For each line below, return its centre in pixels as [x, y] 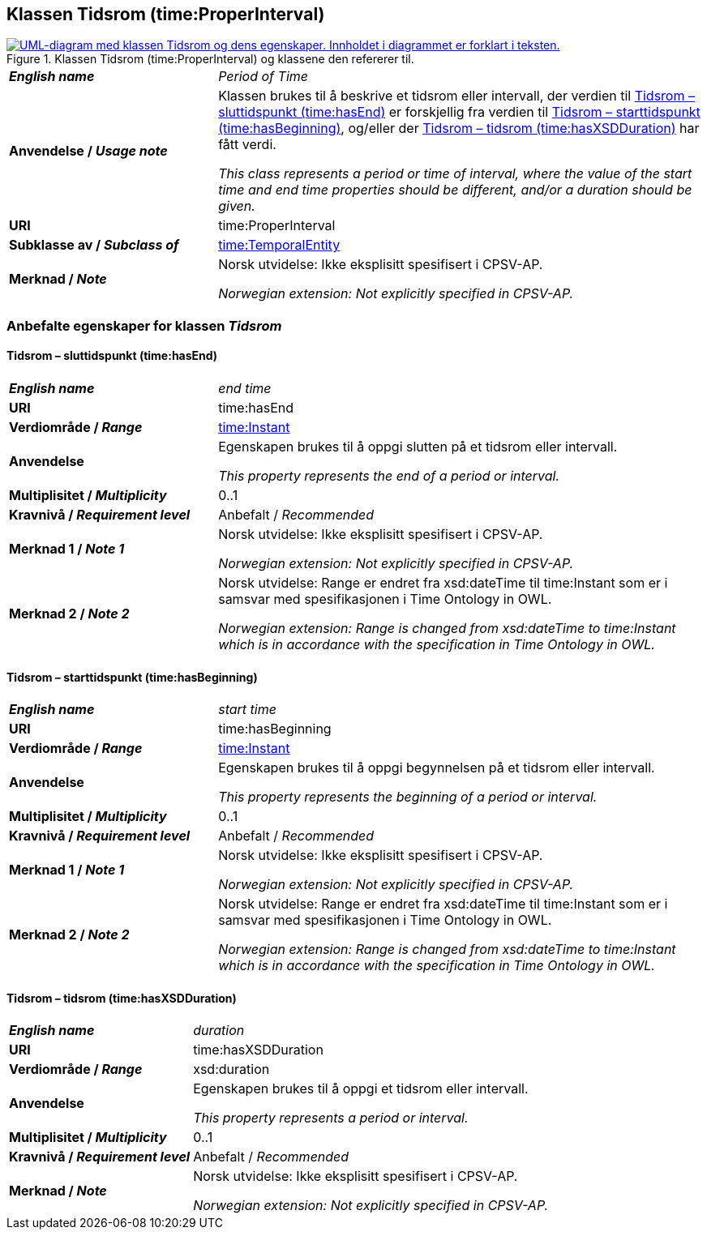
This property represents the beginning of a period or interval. [408, 797]
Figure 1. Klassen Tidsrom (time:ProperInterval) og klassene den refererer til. [210, 59]
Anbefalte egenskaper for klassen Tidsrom [144, 325]
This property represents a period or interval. [331, 1118]
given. [237, 206]
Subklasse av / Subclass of [94, 245]
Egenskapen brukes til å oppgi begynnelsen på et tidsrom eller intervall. [437, 768]
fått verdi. [247, 145]
